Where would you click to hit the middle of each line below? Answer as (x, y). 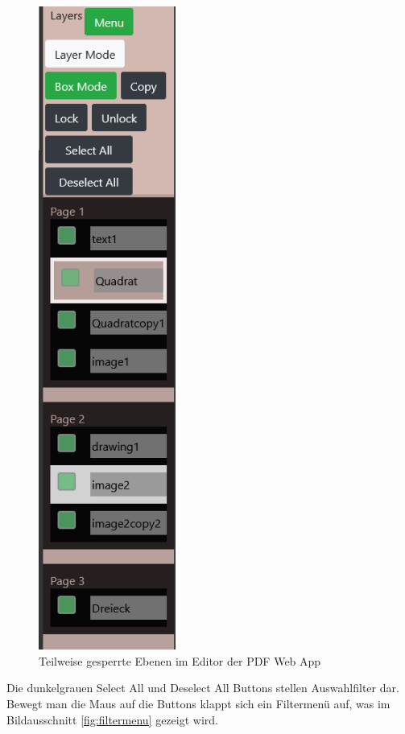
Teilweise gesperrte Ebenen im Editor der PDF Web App (180, 660)
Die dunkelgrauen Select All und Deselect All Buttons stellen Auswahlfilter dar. (203, 688)
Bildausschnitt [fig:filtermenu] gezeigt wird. (112, 719)
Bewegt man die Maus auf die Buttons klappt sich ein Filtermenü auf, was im (198, 704)
